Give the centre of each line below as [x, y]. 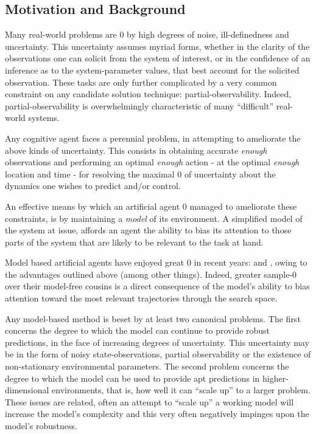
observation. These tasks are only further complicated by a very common [141, 82]
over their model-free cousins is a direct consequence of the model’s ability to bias [157, 286]
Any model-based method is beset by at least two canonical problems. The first [153, 318]
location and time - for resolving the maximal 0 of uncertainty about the [140, 174]
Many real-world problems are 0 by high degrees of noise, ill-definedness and [147, 34]
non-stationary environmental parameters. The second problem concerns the [147, 366]
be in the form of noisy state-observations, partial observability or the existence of [158, 354]
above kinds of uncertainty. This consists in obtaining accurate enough [136, 150]
